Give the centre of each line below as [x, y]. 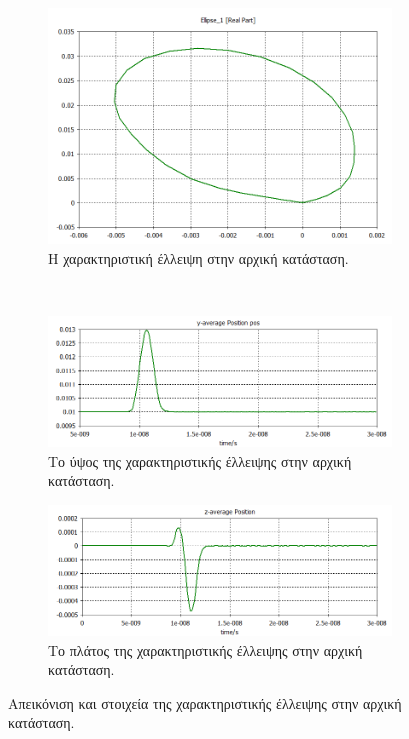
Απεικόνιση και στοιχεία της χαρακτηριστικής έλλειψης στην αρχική [205, 702]
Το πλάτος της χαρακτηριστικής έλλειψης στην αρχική [205, 649]
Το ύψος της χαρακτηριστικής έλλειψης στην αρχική [200, 460]
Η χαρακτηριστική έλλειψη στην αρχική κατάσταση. [198, 258]
